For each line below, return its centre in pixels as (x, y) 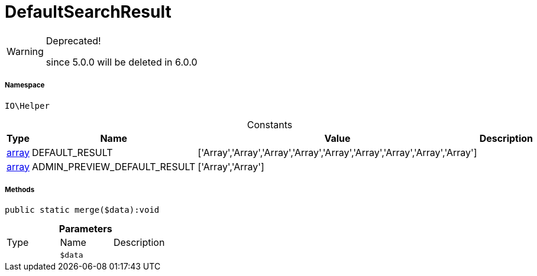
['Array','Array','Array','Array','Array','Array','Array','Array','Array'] (337, 152)
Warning (25, 51)
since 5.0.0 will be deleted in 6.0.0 (122, 62)
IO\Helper (27, 105)
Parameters (85, 229)
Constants (270, 124)
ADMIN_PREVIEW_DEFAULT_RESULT (114, 166)
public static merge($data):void (82, 210)
